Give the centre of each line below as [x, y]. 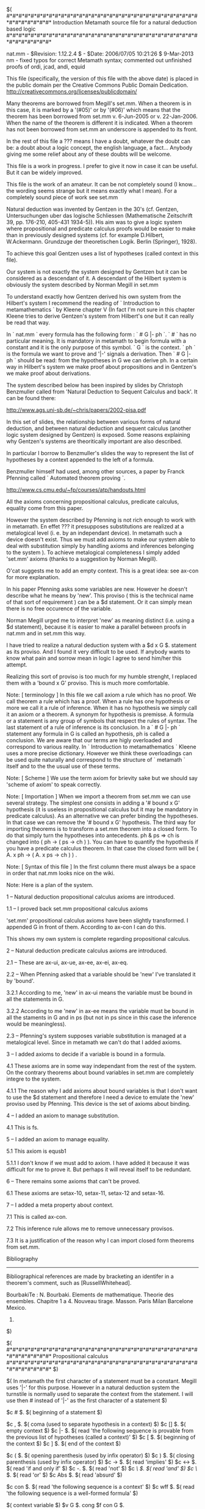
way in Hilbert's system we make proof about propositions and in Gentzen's [102, 367]
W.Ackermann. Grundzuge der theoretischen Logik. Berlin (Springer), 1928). [102, 242]
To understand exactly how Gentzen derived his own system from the [94, 297]
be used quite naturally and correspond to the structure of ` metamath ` [96, 760]
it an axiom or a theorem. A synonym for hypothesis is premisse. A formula [100, 714]
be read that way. [28, 323]
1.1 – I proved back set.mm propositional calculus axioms [77, 908]
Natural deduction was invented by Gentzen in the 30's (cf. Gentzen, [92, 209]
